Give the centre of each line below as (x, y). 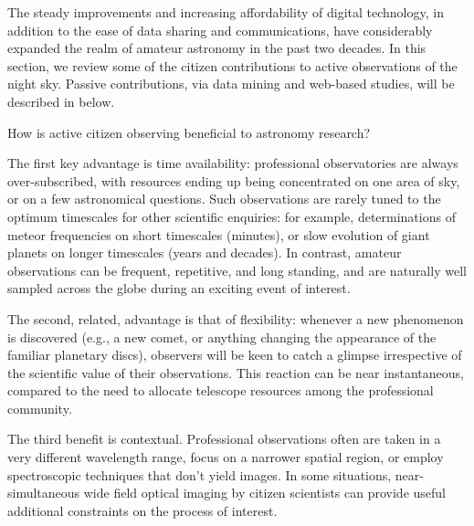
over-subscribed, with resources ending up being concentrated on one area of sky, (234, 180)
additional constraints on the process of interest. (142, 510)
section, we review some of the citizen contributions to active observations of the (232, 65)
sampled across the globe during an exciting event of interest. (179, 288)
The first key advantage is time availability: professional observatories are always (233, 163)
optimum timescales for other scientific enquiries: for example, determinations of (232, 216)
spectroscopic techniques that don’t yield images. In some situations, (200, 474)
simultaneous (44, 493)
